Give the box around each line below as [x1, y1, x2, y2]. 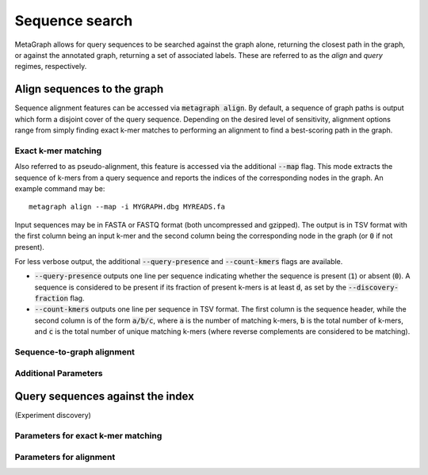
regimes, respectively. [14, 62, 87, 71]
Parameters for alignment [14, 451, 116, 462]
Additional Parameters [14, 367, 103, 378]
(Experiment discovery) [14, 411, 91, 420]
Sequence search [14, 12, 133, 29]
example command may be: [14, 183, 105, 193]
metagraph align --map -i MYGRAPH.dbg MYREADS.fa [29, 202, 226, 212]
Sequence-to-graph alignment [14, 347, 135, 357]
